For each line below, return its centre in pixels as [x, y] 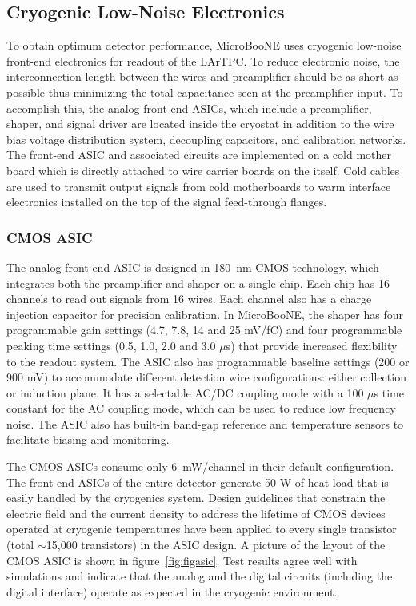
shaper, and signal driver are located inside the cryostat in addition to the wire [200, 124]
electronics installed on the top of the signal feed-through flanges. [167, 202]
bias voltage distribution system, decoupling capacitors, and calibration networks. [206, 139]
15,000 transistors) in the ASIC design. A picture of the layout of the [216, 545]
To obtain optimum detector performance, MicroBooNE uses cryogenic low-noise [204, 45]
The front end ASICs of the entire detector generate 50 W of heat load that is [198, 482]
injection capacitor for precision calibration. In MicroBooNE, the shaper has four [205, 314]
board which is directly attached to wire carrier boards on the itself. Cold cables [203, 170]
